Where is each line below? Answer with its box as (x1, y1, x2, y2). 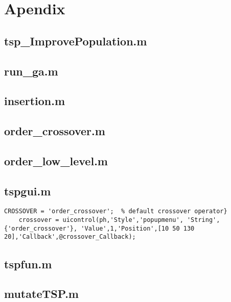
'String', (187, 216, 220, 224)
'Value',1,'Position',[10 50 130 (81, 224, 195, 232)
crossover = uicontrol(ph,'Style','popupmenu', (18, 216, 183, 224)
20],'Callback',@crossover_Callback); (4, 233, 136, 241)
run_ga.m (4, 63, 58, 79)
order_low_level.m (4, 153, 108, 168)
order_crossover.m (4, 123, 105, 139)
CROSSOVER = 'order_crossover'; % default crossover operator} (4, 208, 227, 215)
